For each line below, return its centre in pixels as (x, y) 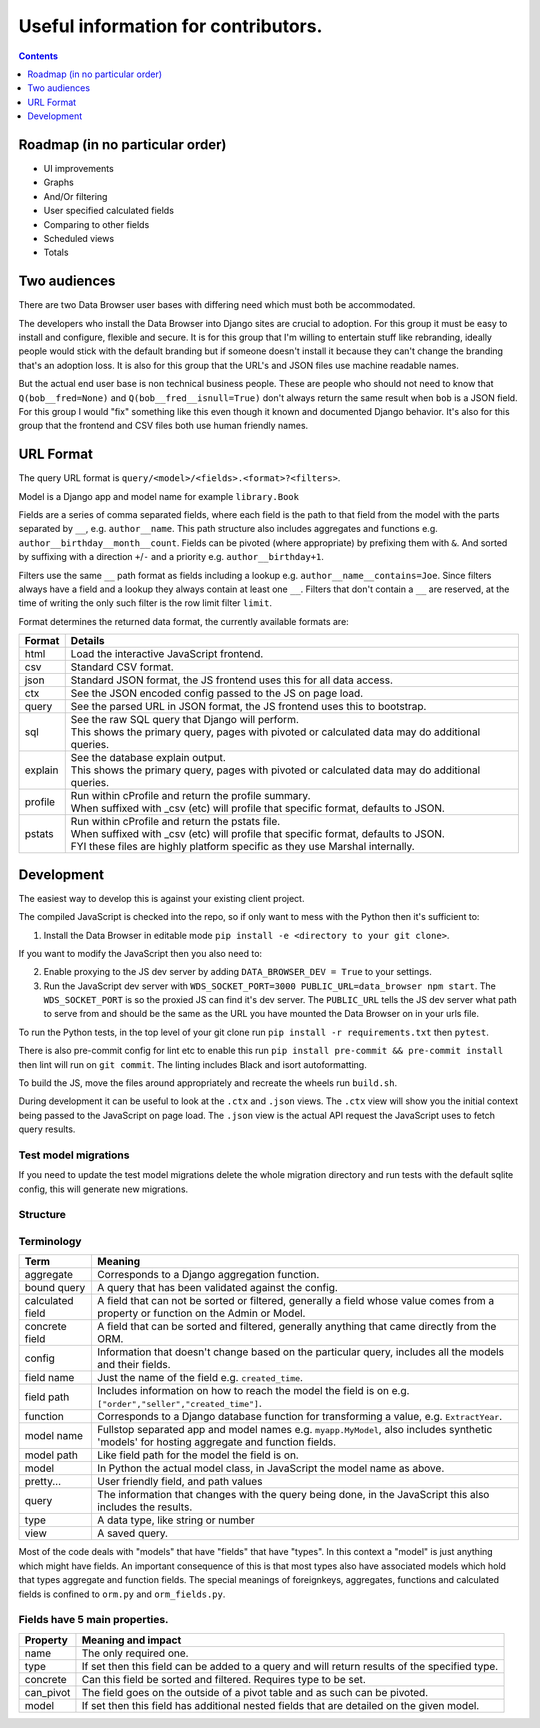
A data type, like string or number (175, 1520)
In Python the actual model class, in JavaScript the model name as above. (270, 1468)
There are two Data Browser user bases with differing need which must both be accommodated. (217, 305)
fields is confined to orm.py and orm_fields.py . (122, 1594)
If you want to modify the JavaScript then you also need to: (140, 953)
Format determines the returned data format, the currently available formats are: (183, 621)
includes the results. (144, 1507)
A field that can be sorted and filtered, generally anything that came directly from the (296, 1327)
